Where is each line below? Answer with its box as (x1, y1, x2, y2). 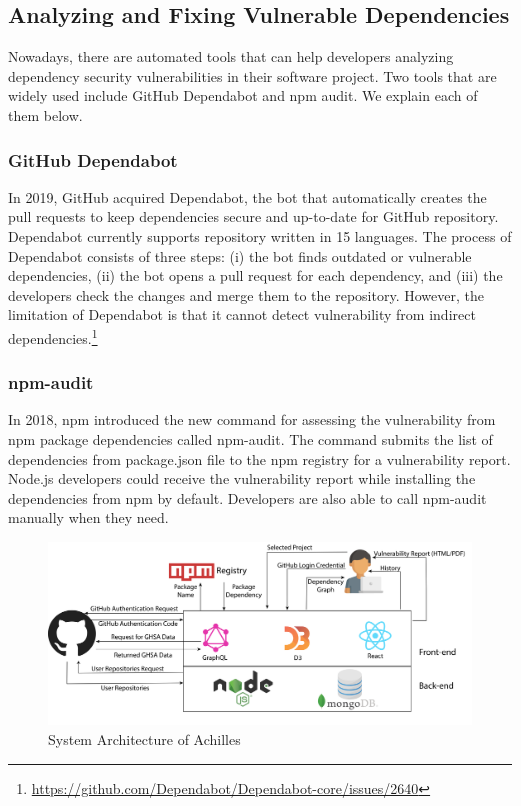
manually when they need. (8, 507, 169, 528)
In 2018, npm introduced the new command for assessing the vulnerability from (8, 409, 496, 430)
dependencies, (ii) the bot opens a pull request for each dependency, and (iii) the (8, 265, 503, 286)
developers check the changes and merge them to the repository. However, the (8, 284, 484, 305)
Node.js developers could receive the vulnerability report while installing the (8, 468, 476, 489)
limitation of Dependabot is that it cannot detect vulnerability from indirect (8, 304, 476, 325)
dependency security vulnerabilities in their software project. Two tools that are (8, 65, 497, 86)
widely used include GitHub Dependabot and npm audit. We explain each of (8, 85, 478, 106)
